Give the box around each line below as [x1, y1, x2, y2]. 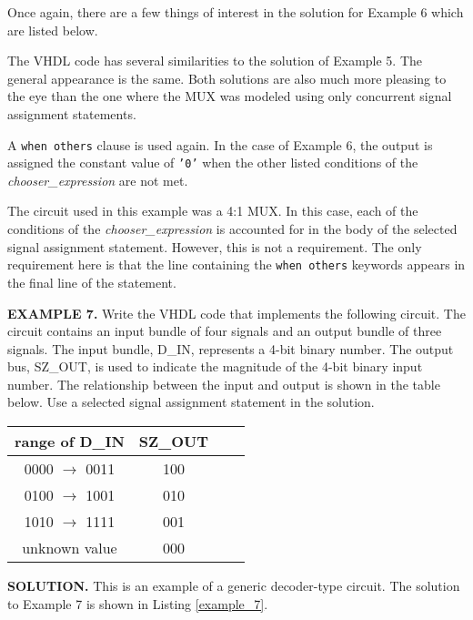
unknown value [22, 537, 117, 559]
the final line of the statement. [7, 272, 176, 291]
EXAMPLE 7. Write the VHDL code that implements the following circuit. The [7, 303, 466, 322]
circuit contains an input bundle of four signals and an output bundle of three [7, 321, 442, 340]
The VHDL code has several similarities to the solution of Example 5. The [7, 51, 423, 70]
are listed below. [7, 20, 98, 39]
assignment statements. [7, 104, 136, 123]
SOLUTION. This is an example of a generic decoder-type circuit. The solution [7, 576, 460, 595]
